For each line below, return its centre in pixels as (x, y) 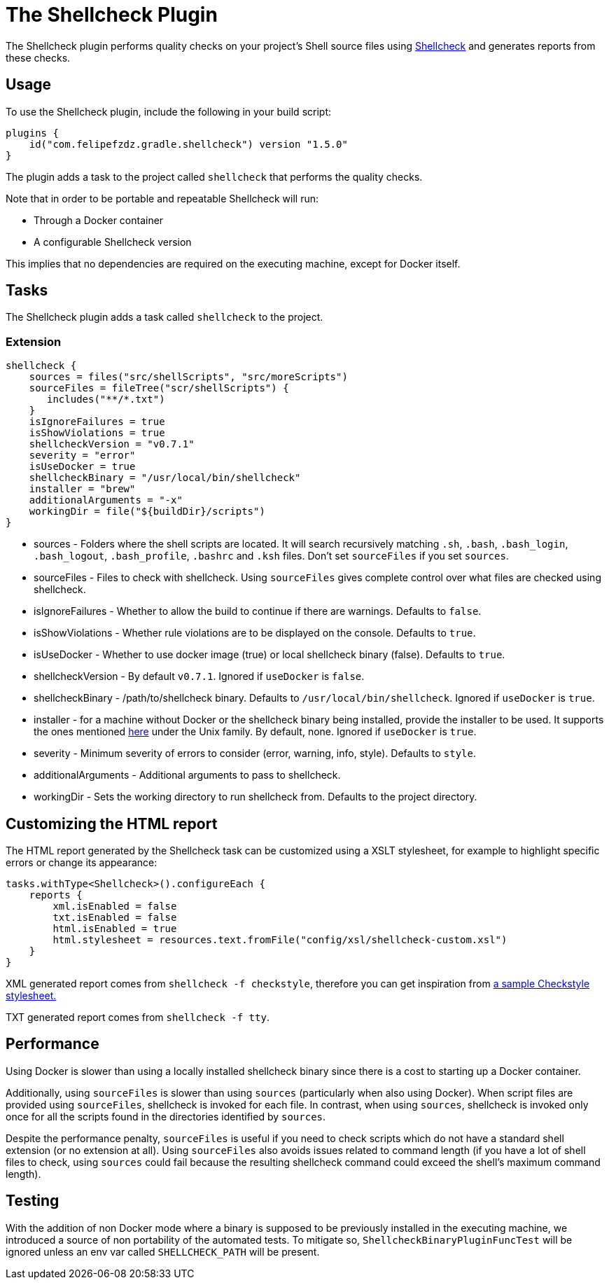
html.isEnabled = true (115, 929)
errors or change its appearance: (82, 863)
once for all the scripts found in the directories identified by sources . (166, 1116)
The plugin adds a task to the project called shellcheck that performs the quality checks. (214, 176)
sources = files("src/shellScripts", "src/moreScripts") (188, 377)
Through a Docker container (99, 220)
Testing (33, 1201)
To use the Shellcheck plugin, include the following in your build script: (169, 111)
